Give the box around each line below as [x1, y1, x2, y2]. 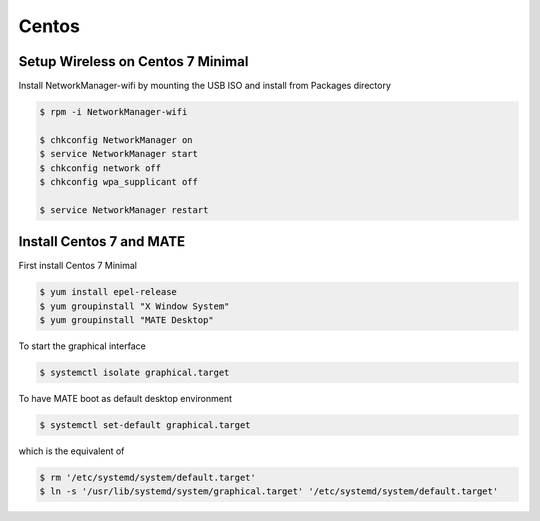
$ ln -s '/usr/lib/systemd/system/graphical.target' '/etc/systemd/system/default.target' [39, 486, 499, 497]
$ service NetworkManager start [39, 148, 199, 160]
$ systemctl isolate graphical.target [39, 367, 230, 379]
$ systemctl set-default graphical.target [39, 419, 251, 430]
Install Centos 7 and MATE [18, 233, 186, 250]
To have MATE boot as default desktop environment [18, 393, 233, 404]
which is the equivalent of [18, 445, 125, 457]
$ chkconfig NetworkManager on [39, 134, 194, 145]
